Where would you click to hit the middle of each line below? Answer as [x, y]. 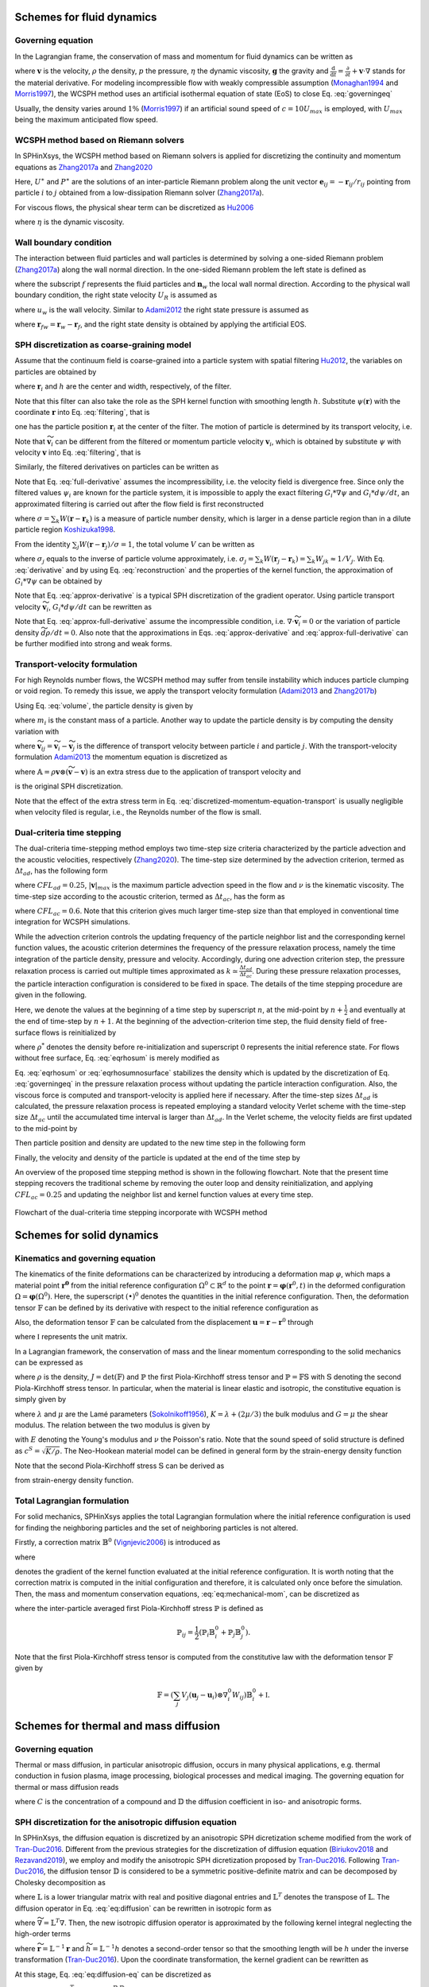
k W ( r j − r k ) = [282, 560]
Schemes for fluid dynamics [86, 17]
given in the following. [51, 995]
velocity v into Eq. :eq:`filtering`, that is [78, 452]
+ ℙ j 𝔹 [231, 1633]
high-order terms [43, 1934]
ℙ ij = [185, 1633]
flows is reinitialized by [79, 1032]
